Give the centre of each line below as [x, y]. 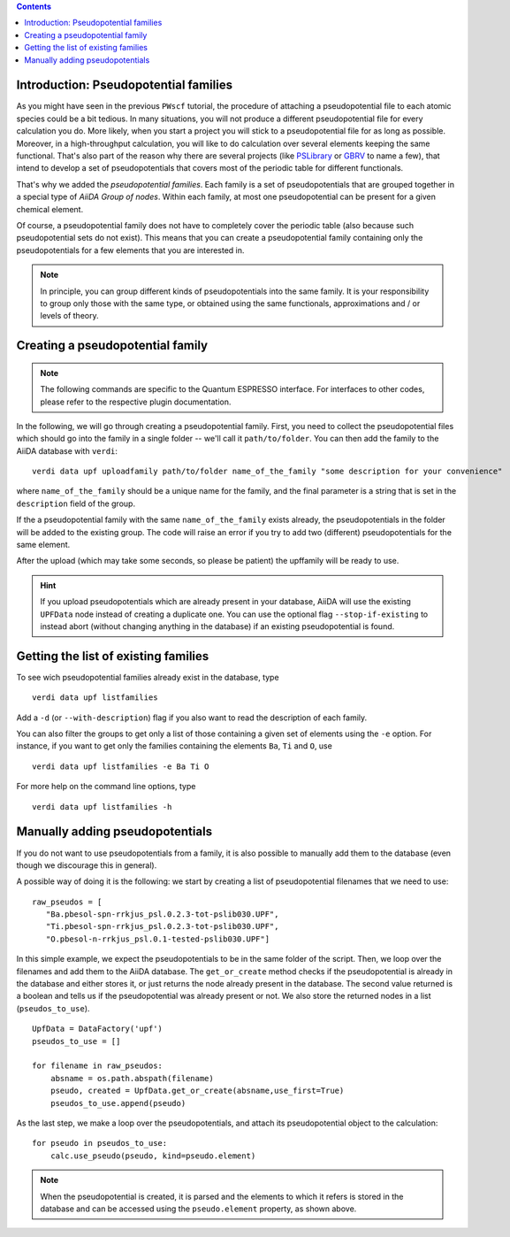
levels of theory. [69, 316]
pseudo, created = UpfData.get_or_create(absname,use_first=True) [197, 1091]
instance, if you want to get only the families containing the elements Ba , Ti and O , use [175, 746]
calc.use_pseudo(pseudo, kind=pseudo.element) [153, 1156]
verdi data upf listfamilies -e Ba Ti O [121, 766]
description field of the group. [76, 503]
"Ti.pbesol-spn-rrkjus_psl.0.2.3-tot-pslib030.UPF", [162, 926]
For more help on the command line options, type [106, 787]
